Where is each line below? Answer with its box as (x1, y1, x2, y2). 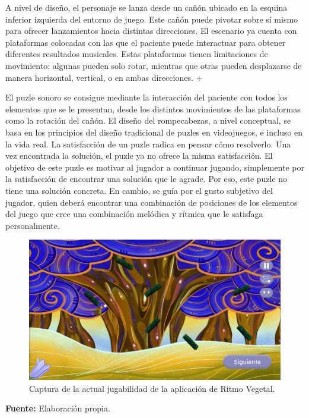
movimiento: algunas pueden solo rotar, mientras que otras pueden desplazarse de (5, 59, 302, 71)
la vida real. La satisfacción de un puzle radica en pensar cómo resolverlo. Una (5, 137, 291, 150)
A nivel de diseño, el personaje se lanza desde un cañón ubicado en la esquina (5, 1, 288, 13)
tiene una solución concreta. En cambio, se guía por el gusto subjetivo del (5, 184, 273, 196)
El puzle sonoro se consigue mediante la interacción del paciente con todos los (5, 91, 288, 103)
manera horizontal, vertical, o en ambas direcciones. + (5, 71, 203, 83)
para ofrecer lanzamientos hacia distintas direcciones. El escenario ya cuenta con (5, 24, 297, 37)
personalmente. (5, 219, 60, 231)
